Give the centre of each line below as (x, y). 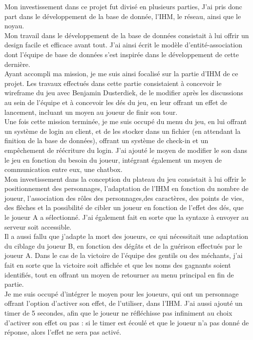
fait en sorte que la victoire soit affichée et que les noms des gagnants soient (118, 265)
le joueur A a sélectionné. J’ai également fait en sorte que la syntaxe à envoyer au (126, 217)
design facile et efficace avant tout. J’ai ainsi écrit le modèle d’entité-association (123, 45)
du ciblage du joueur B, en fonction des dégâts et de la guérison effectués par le (123, 245)
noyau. (14, 26)
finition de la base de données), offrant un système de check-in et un (106, 140)
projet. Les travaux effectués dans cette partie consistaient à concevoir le (113, 83)
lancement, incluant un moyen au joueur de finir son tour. (91, 112)
